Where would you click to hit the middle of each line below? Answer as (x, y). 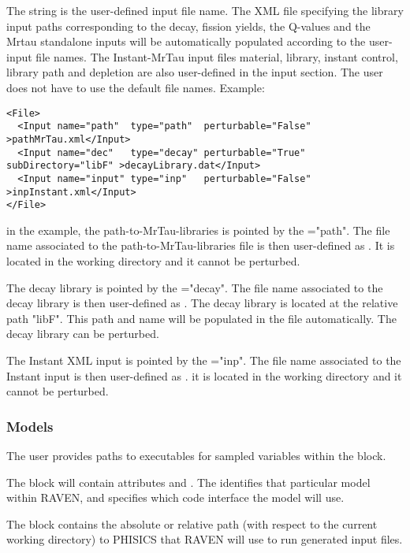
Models (30, 426)
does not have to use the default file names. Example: (136, 87)
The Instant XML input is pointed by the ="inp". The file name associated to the (204, 360)
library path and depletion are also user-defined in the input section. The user (195, 72)
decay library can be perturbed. (83, 334)
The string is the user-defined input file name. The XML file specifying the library (205, 10)
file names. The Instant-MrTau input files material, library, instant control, (217, 56)
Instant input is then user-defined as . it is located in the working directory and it (204, 375)
